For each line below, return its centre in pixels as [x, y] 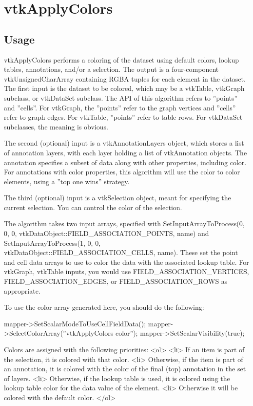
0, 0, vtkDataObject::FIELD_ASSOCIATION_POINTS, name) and [107, 233]
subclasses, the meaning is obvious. [56, 126]
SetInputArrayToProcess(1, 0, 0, [52, 243]
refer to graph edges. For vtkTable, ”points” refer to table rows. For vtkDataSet [123, 117]
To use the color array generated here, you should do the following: [104, 307]
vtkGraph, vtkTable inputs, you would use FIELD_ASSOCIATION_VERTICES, [126, 271]
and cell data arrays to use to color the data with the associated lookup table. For [126, 262]
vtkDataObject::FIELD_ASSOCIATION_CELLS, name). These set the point [121, 252]
